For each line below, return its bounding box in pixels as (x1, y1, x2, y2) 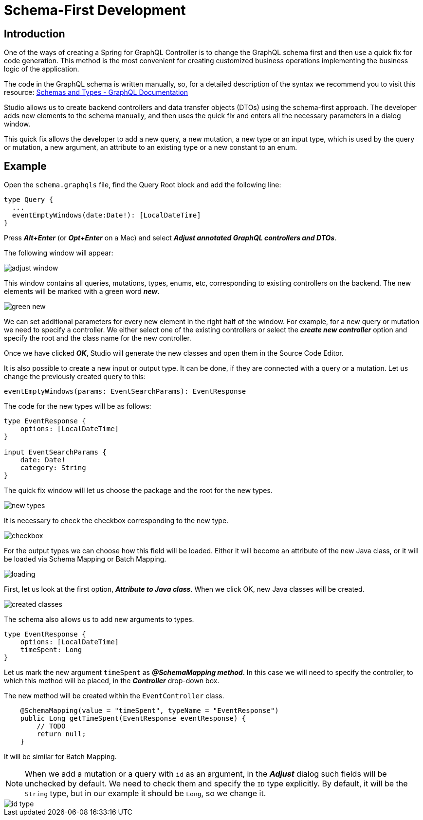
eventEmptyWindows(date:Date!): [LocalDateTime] (12, 211, 201, 219)
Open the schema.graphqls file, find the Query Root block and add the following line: (4, 181, 281, 189)
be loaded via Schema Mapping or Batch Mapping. (4, 555, 166, 564)
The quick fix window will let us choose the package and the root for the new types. (4, 486, 273, 495)
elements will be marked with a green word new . (4, 287, 160, 296)
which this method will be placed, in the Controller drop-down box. (4, 676, 220, 685)
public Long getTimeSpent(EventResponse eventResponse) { (20, 714, 246, 723)
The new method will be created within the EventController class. (4, 692, 224, 700)
